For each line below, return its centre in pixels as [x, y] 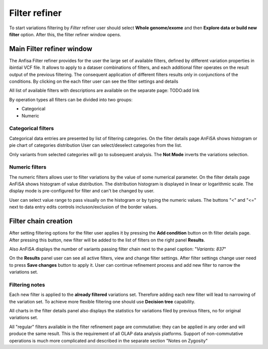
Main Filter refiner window [51, 49]
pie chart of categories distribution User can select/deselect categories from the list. [96, 145]
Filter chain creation [41, 221]
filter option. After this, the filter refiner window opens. [65, 34]
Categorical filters [32, 128]
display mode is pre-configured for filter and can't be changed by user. [82, 191]
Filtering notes [27, 285]
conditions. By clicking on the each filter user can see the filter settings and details [94, 81]
